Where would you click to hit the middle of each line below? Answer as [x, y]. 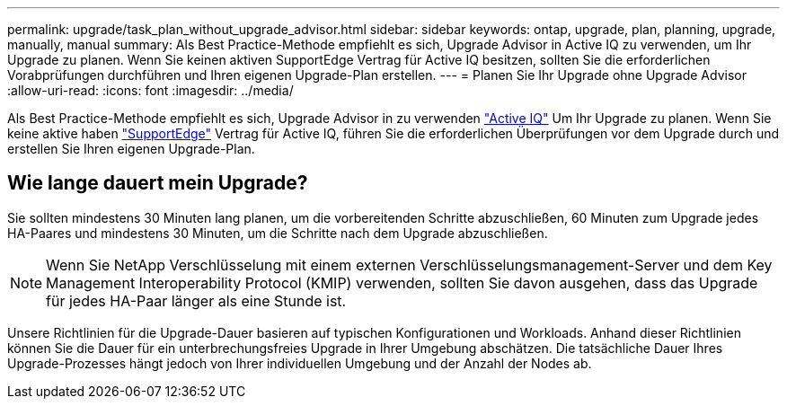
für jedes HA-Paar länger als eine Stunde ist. [196, 300]
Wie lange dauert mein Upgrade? [158, 183]
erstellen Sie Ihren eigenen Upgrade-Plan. [131, 149]
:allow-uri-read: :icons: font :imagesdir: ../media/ [150, 90]
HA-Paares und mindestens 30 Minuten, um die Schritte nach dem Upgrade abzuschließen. [278, 233]
